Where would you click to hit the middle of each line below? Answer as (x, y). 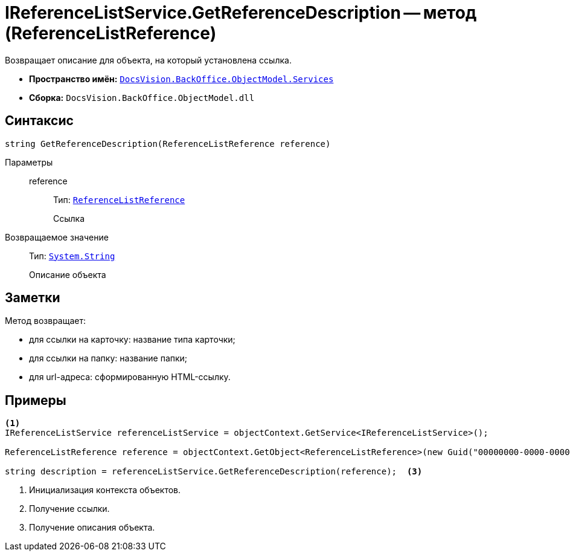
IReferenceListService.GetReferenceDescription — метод (241, 13)
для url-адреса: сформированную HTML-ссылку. (130, 377)
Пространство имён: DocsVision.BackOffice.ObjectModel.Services (181, 79)
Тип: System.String (72, 256)
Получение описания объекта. (92, 528)
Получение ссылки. (69, 509)
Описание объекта (68, 274)
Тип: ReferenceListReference (119, 199)
